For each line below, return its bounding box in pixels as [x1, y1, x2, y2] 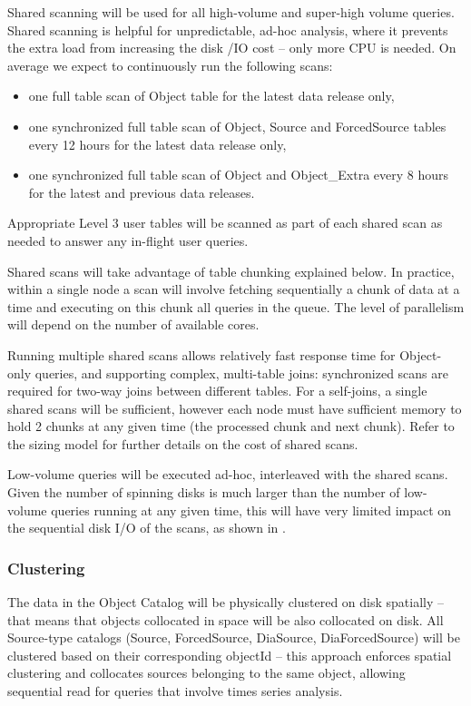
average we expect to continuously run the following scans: [7, 55, 333, 74]
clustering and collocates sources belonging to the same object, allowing [7, 663, 406, 682]
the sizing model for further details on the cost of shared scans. [7, 434, 358, 453]
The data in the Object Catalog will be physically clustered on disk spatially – [7, 593, 445, 612]
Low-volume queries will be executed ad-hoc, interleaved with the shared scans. [7, 465, 448, 484]
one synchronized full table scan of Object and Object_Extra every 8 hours [28, 165, 449, 184]
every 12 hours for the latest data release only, [28, 134, 287, 153]
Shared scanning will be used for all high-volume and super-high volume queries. [7, 3, 455, 21]
